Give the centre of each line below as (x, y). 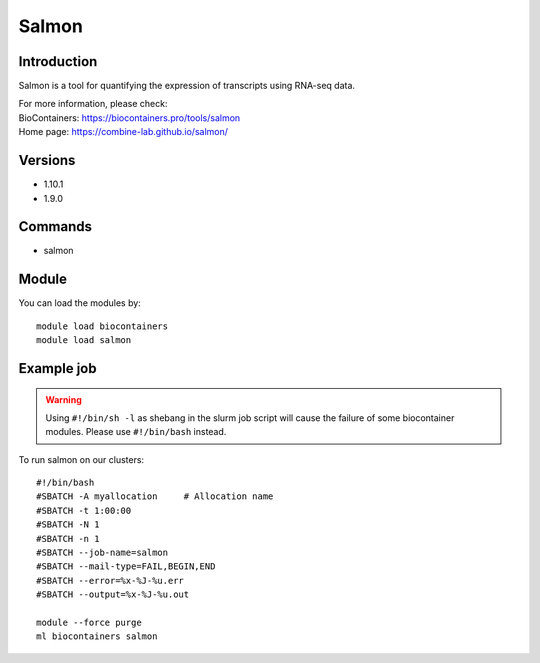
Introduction (58, 61)
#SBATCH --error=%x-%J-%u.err (110, 580)
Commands (55, 226)
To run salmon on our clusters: (81, 459)
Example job (57, 368)
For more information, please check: (93, 104)
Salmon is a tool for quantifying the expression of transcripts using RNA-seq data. (186, 86)
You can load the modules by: (80, 303)
